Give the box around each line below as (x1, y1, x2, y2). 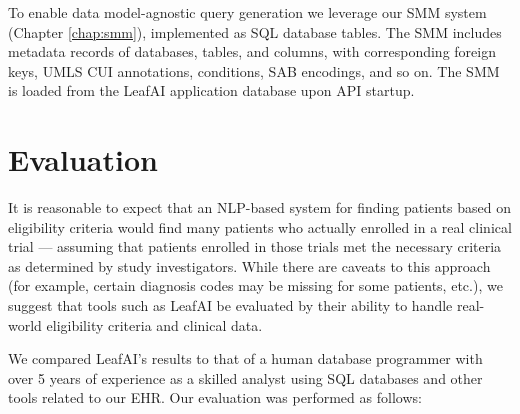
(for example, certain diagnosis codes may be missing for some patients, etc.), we (8, 275, 503, 296)
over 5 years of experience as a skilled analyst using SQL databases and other (8, 367, 483, 388)
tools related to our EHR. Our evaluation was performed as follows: (8, 387, 422, 408)
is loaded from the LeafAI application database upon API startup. (8, 80, 415, 101)
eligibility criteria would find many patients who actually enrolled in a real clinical (8, 216, 512, 237)
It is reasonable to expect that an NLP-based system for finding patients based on (8, 197, 512, 218)
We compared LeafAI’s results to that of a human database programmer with (8, 348, 483, 369)
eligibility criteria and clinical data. (46, 314, 263, 335)
